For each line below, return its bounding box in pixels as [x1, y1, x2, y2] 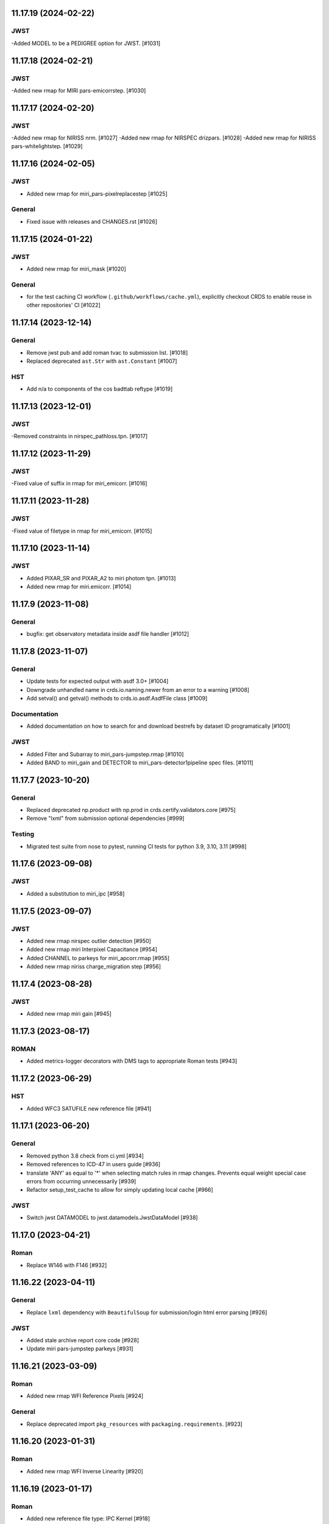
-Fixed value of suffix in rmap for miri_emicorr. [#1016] [11, 480, 147, 487]
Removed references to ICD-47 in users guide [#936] [26, 1161, 161, 1168]
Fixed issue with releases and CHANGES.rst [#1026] [26, 218, 158, 225]
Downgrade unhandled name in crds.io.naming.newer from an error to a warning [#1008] [26, 686, 250, 693]
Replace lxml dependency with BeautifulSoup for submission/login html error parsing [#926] [26, 1308, 267, 1316]
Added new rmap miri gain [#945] [26, 1010, 112, 1017]
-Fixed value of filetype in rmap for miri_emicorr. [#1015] [11, 527, 152, 535]
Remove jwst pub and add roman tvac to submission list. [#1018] [26, 349, 188, 356]
